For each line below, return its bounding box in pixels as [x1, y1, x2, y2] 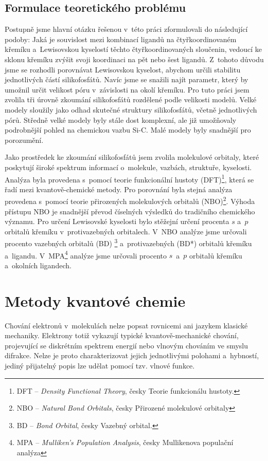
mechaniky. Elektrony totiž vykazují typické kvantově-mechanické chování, [5, 330, 239, 341]
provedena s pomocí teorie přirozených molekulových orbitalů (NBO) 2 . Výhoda [5, 194, 255, 207]
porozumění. [5, 134, 44, 145]
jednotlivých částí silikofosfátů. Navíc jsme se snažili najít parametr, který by [5, 74, 248, 85]
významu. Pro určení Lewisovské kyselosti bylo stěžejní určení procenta [5, 216, 229, 227]
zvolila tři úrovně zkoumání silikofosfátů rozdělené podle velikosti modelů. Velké [5, 94, 257, 105]
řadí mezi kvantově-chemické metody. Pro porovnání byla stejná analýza [5, 183, 233, 194]
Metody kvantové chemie [5, 290, 186, 311]
